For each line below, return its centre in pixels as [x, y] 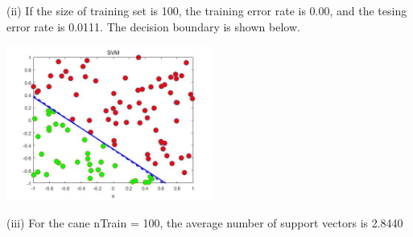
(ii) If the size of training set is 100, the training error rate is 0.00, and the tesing [207, 10]
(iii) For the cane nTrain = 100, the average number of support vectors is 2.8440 [205, 222]
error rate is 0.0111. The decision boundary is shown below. [153, 26]
